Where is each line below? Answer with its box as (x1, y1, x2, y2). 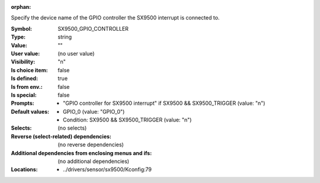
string (57, 33, 72, 41)
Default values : (11, 108, 50, 115)
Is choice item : (11, 66, 48, 73)
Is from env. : (11, 83, 43, 90)
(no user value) (57, 50, 95, 57)
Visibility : (11, 58, 36, 65)
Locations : (11, 166, 38, 173)
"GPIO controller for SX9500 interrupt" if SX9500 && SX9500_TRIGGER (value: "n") (63, 99, 265, 107)
